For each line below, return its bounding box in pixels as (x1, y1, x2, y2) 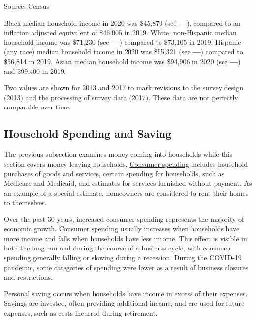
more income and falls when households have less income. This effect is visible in (4, 233, 247, 243)
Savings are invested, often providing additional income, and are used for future (4, 298, 245, 308)
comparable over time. (4, 102, 71, 112)
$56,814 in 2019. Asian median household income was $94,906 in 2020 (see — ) (4, 56, 241, 66)
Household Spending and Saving (4, 126, 172, 141)
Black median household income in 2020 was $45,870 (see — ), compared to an (4, 17, 241, 28)
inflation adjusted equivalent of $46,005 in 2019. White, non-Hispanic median (4, 27, 237, 37)
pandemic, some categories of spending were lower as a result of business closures (4, 262, 249, 272)
